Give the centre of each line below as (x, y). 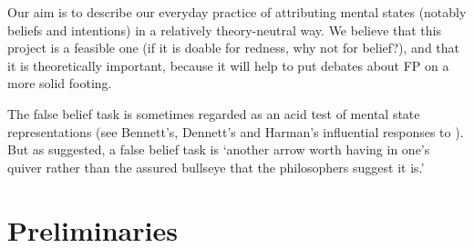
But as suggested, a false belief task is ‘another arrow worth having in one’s (219, 149)
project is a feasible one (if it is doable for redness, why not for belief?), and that (234, 48)
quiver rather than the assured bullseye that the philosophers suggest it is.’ (216, 167)
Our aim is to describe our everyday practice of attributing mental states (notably (237, 12)
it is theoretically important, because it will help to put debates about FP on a (228, 65)
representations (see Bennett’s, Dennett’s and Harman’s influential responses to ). (236, 131)
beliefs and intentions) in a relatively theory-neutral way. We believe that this (224, 30)
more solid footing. (60, 83)
